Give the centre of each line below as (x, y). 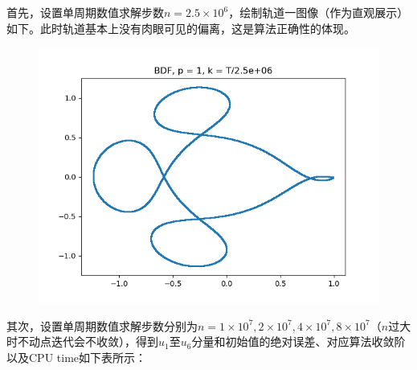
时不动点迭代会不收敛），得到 (82, 341)
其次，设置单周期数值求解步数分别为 (102, 325)
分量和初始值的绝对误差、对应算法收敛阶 (298, 341)
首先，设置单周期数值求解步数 (85, 12)
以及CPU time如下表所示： (77, 357)
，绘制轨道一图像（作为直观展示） (319, 12)
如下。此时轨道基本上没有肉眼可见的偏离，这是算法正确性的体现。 (181, 28)
